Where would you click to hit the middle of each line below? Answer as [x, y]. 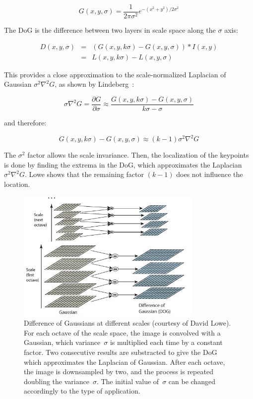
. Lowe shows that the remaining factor [85, 174]
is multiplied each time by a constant [166, 342]
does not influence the [210, 174]
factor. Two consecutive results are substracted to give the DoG [121, 352]
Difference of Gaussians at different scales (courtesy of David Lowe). [127, 323]
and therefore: [25, 122]
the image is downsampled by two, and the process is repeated [119, 371]
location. [17, 184]
